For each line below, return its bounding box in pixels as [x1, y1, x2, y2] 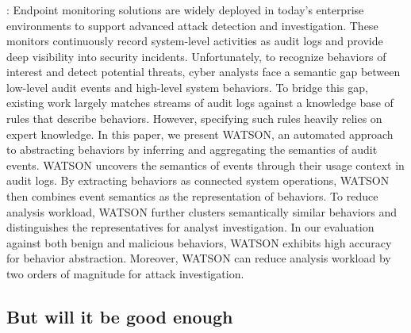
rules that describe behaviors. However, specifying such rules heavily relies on [6, 110, 382, 127]
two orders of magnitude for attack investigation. [6, 266, 244, 282]
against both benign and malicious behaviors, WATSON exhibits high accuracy [6, 234, 392, 251]
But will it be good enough [6, 304, 233, 328]
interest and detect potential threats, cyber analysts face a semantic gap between [6, 63, 401, 80]
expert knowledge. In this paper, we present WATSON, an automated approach [6, 125, 394, 142]
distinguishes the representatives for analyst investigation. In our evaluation [6, 219, 375, 235]
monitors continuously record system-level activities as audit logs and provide [6, 33, 383, 49]
